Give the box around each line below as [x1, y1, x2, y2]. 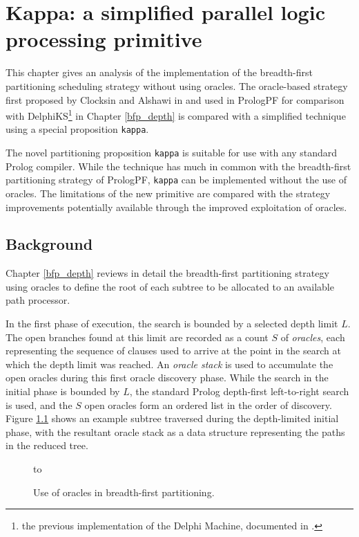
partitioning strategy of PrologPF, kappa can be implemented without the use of [6, 172, 347, 187]
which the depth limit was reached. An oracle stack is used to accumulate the [6, 356, 333, 371]
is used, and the [6, 397, 72, 412]
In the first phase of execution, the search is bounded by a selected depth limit [6, 316, 338, 331]
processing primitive [6, 25, 202, 53]
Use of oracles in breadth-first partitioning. [33, 484, 215, 499]
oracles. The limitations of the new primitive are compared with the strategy [6, 185, 331, 200]
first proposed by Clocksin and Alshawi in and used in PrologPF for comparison [6, 92, 345, 107]
